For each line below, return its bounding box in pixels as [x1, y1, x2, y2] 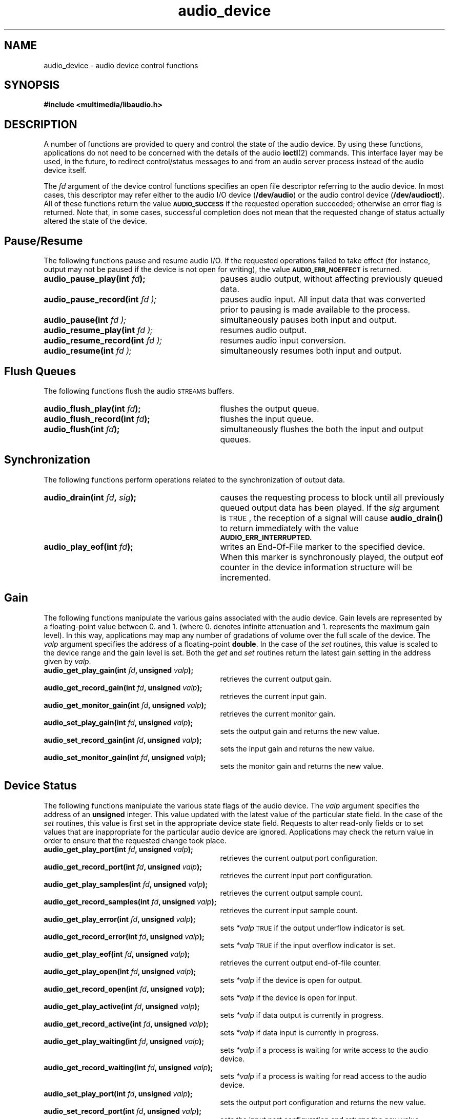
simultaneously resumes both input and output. [220, 345, 402, 356]
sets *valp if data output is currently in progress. [220, 1010, 383, 1019]
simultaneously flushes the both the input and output [220, 423, 424, 434]
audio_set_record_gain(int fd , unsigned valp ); [44, 735, 202, 744]
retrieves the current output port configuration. [220, 853, 378, 862]
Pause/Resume [4, 234, 83, 247]
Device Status [4, 779, 77, 793]
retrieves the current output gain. [220, 674, 332, 683]
